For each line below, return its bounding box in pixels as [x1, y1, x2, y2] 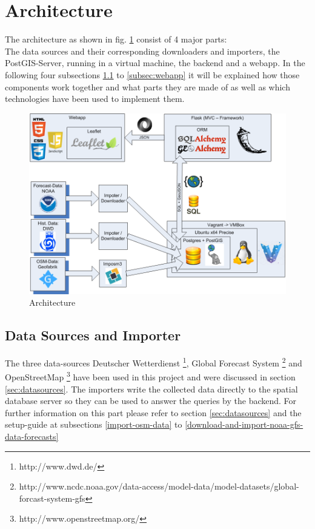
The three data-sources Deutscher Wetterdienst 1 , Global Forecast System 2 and [5, 355, 302, 369]
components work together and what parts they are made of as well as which [5, 80, 290, 93]
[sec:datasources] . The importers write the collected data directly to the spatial [5, 382, 298, 395]
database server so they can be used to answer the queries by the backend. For [5, 394, 297, 407]
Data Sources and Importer [5, 326, 181, 345]
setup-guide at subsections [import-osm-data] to [5, 418, 182, 431]
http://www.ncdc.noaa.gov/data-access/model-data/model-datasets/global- [19, 480, 299, 493]
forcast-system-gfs [19, 491, 85, 504]
